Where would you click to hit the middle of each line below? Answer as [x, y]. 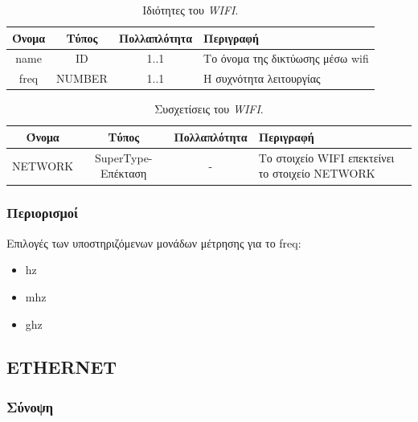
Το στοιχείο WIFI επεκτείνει [326, 157]
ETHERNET [62, 367]
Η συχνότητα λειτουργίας [262, 78]
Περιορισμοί [42, 213]
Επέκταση [124, 173]
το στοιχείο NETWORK [317, 173]
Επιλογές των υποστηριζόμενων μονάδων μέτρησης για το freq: [154, 242]
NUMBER [82, 78]
